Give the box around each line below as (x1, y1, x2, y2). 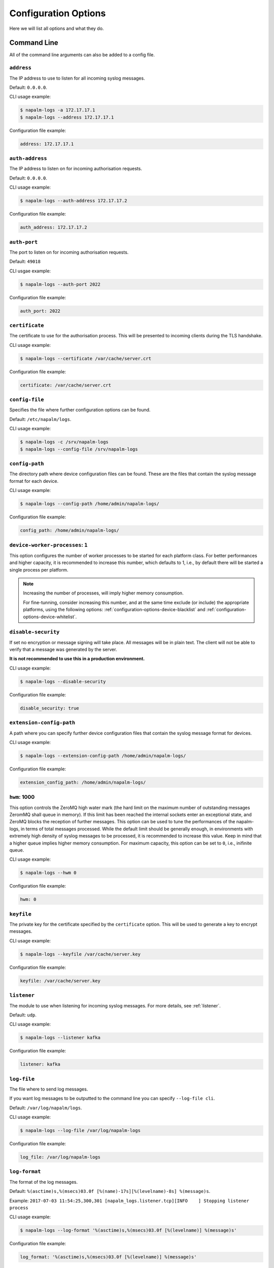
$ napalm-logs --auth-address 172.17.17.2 (20, 198, 127, 204)
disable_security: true (20, 705, 80, 711)
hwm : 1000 (9, 794, 35, 801)
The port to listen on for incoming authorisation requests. (9, 249, 129, 255)
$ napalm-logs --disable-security (20, 679, 106, 684)
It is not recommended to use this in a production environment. (9, 656, 145, 662)
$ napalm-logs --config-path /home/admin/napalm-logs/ (20, 501, 159, 507)
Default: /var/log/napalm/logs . (9, 1105, 82, 1111)
